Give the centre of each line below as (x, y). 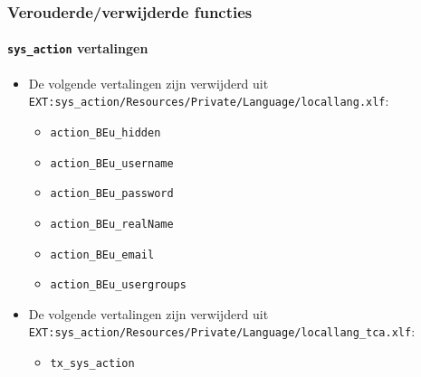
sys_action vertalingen (78, 48)
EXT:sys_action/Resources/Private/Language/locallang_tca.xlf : (222, 331)
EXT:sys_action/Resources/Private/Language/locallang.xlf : (209, 101)
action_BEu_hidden (105, 132)
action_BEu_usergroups (118, 285)
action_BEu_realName (112, 224)
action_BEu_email (102, 254)
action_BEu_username (112, 163)
